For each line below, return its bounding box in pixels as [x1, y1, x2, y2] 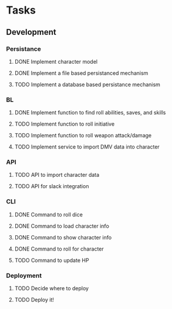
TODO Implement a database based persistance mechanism [14, 81, 160, 88]
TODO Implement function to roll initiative [14, 120, 115, 127]
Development [6, 27, 57, 37]
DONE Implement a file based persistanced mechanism [14, 69, 149, 77]
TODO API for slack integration [14, 183, 89, 190]
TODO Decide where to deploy [14, 285, 89, 292]
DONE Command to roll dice [14, 211, 83, 218]
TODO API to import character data [14, 172, 100, 179]
